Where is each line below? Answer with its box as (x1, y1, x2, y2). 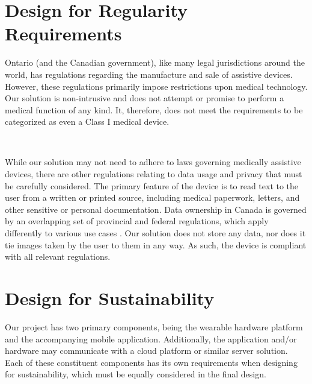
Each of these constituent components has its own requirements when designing (5, 356, 298, 368)
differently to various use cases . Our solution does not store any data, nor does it (5, 227, 306, 239)
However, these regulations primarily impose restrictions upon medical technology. (5, 80, 308, 92)
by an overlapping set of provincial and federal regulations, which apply (5, 215, 269, 227)
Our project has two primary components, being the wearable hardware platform (5, 320, 303, 333)
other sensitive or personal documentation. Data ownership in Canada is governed (5, 203, 307, 215)
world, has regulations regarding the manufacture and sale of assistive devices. (5, 68, 293, 80)
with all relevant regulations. (5, 250, 111, 263)
